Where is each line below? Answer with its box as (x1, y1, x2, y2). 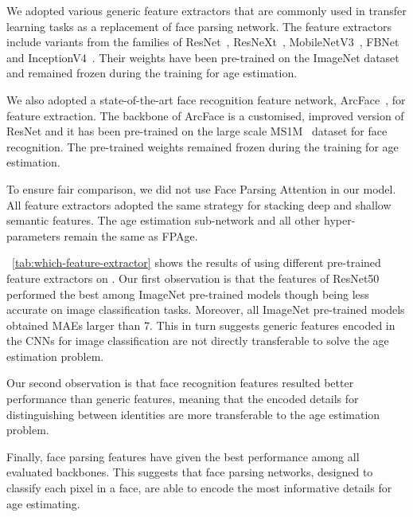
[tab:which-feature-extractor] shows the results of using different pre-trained (12, 254, 381, 271)
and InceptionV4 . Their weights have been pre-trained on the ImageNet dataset (6, 49, 399, 65)
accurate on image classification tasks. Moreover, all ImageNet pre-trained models (6, 301, 405, 318)
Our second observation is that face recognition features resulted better (6, 374, 354, 391)
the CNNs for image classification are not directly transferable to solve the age (6, 332, 389, 349)
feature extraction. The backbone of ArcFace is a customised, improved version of (6, 107, 404, 123)
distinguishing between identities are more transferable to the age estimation (6, 405, 380, 422)
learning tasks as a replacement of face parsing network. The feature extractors (6, 18, 392, 34)
